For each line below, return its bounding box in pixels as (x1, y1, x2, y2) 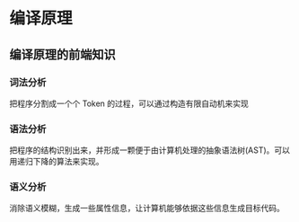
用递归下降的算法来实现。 (9, 156, 104, 167)
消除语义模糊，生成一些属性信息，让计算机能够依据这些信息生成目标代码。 (9, 203, 285, 214)
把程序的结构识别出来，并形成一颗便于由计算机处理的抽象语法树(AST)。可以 (9, 145, 290, 155)
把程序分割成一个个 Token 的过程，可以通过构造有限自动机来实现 (9, 98, 250, 109)
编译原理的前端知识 (9, 47, 116, 62)
